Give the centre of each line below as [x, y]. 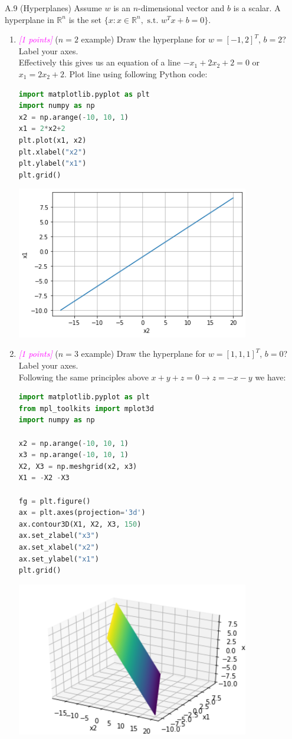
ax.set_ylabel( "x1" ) [59, 559]
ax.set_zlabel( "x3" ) [59, 536]
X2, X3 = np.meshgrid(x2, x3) [78, 466]
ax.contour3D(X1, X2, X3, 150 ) [80, 524]
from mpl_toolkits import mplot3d [86, 408]
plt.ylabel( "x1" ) [53, 164]
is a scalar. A [257, 8]
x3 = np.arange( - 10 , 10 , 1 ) [74, 455]
